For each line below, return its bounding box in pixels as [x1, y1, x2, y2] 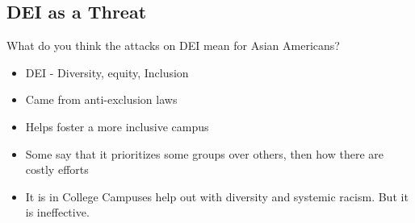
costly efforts [25, 161, 89, 178]
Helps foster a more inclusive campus [25, 118, 209, 134]
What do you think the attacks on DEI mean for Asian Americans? [6, 37, 340, 54]
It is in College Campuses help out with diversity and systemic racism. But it [25, 188, 409, 204]
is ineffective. [25, 204, 90, 221]
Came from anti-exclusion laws [25, 91, 178, 108]
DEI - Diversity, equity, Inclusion [25, 64, 189, 81]
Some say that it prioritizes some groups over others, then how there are [25, 145, 384, 162]
